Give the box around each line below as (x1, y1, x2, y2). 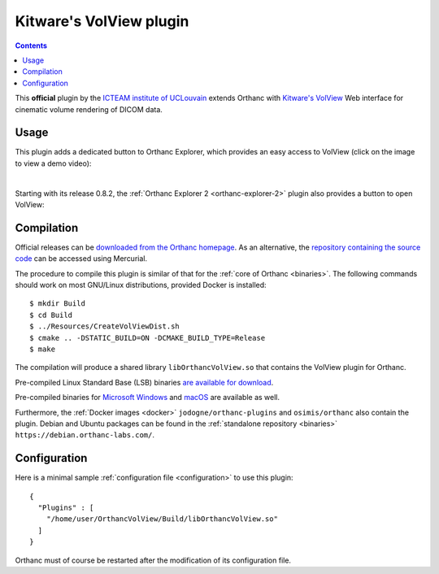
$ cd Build (29, 310, 73, 320)
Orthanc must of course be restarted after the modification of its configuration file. (15, 555, 292, 565)
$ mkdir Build (29, 299, 85, 308)
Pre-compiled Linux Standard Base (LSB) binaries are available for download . (15, 377, 274, 387)
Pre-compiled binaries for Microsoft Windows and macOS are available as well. (15, 393, 280, 402)
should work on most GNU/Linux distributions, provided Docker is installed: (15, 280, 267, 290)
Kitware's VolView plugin (15, 12, 189, 30)
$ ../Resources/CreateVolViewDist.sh (29, 322, 180, 331)
